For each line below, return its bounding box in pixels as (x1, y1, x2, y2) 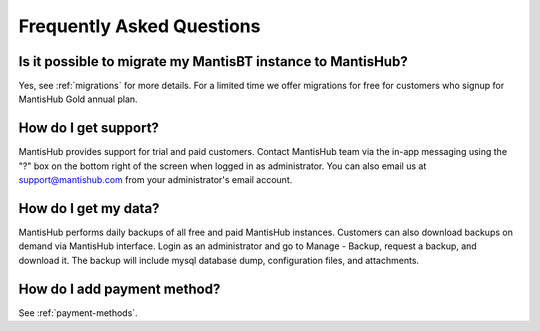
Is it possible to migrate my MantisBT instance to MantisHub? (18, 53, 409, 70)
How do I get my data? (18, 200, 160, 217)
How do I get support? (18, 120, 160, 137)
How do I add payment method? (18, 280, 221, 297)
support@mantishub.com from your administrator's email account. (18, 174, 293, 186)
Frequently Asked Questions (18, 15, 261, 37)
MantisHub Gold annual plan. (18, 93, 139, 105)
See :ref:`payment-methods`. (18, 306, 139, 319)
